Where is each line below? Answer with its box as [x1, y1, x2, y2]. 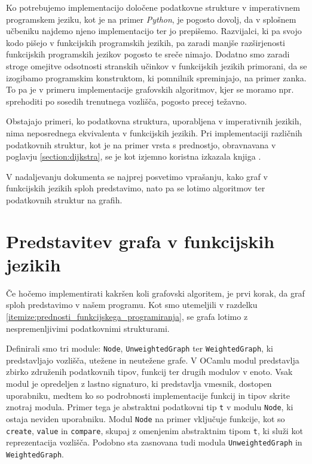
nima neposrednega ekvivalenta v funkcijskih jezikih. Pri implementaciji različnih [6, 126, 302, 139]
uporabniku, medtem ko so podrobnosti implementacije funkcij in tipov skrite [6, 389, 290, 401]
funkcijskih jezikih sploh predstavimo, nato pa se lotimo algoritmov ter [6, 182, 265, 194]
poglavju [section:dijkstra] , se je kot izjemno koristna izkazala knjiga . [6, 150, 261, 163]
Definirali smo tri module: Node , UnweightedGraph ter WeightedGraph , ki [6, 342, 273, 355]
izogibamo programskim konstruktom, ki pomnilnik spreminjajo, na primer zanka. [6, 71, 307, 84]
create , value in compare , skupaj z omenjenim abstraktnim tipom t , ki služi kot [6, 424, 303, 436]
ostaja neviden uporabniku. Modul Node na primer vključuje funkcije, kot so [6, 412, 285, 425]
